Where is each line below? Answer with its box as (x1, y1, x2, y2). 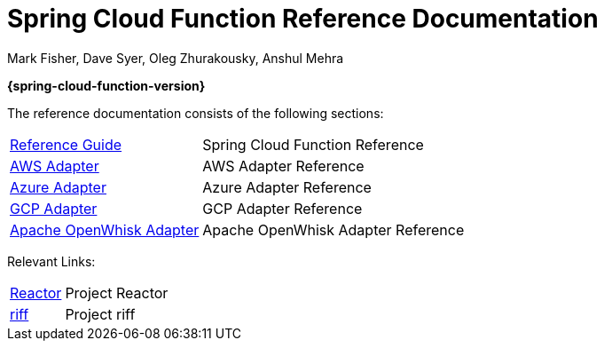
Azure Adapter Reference (202, 178, 372, 196)
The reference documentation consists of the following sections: (7, 105, 384, 121)
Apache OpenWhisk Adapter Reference (202, 220, 465, 239)
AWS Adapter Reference (202, 156, 365, 175)
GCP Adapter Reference (202, 199, 363, 217)
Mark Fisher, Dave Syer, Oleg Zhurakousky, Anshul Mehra (7, 50, 344, 66)
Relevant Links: (7, 253, 96, 269)
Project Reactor (65, 283, 169, 302)
